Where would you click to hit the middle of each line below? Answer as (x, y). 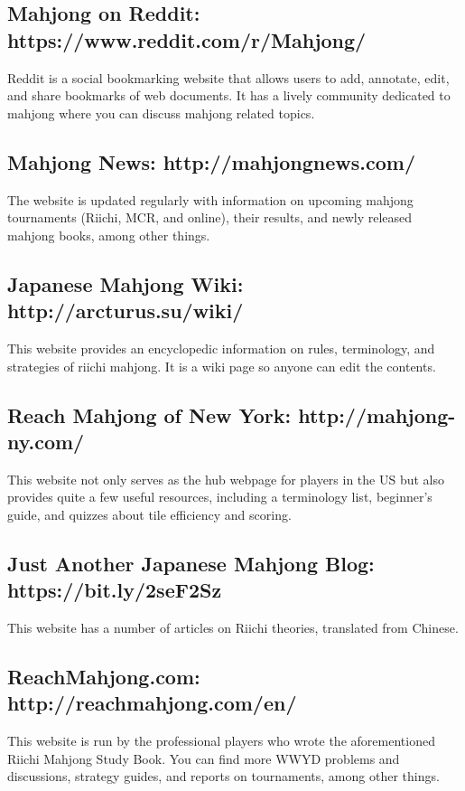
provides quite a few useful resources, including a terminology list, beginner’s (220, 497)
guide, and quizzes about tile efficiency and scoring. (149, 514)
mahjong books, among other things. (109, 235)
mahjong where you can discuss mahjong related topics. (161, 113)
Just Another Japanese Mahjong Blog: (191, 563)
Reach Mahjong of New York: (149, 414)
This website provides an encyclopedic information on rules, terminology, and (221, 348)
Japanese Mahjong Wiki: (126, 283)
